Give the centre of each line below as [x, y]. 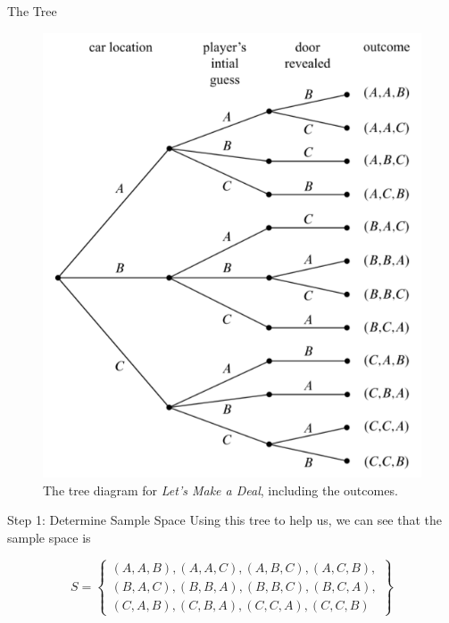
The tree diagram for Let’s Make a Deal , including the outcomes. [220, 490]
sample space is [49, 537]
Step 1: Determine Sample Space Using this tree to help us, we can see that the [225, 520]
